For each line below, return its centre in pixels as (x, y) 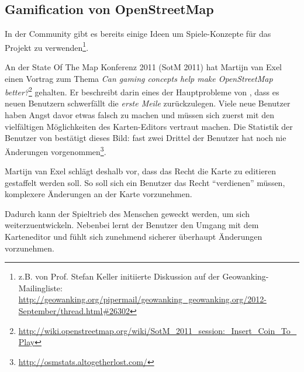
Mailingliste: (40, 287)
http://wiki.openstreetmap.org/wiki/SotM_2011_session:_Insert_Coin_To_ (158, 330)
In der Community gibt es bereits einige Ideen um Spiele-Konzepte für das (138, 34)
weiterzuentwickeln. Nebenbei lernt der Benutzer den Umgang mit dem (132, 225)
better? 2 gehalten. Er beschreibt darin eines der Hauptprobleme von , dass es (142, 91)
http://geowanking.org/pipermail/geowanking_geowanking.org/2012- (142, 299)
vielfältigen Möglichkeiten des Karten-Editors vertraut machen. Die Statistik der (149, 126)
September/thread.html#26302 (74, 311)
